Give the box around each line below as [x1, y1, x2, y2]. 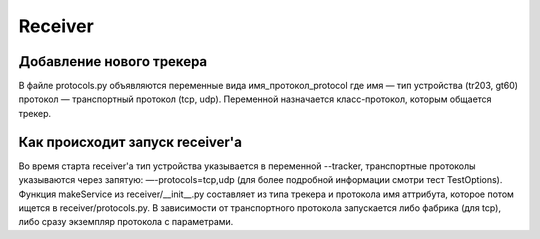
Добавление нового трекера [18, 53, 208, 70]
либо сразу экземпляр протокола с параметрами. [18, 216, 234, 228]
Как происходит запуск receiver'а [18, 133, 242, 150]
